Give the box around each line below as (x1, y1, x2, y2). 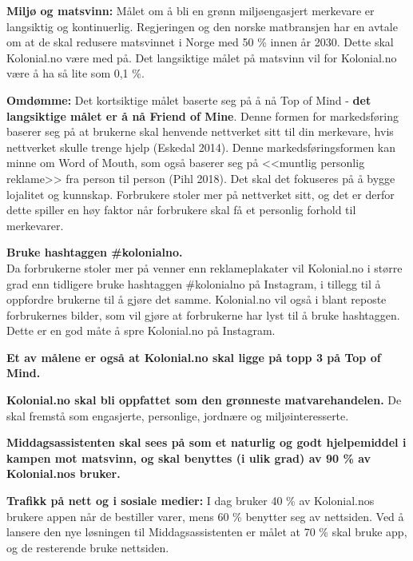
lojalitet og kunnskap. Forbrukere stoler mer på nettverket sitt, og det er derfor (6, 185, 395, 202)
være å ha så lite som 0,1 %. (6, 65, 145, 82)
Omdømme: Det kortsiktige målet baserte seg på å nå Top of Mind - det (6, 91, 371, 108)
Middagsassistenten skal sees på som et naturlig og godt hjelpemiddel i (6, 434, 407, 451)
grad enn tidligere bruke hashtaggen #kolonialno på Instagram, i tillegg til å (6, 275, 381, 292)
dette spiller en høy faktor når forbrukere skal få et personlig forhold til (6, 201, 356, 218)
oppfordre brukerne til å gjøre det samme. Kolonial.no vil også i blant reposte (6, 291, 387, 308)
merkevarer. (6, 217, 64, 233)
